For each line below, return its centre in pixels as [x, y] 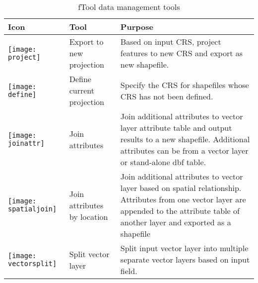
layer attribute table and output [176, 128]
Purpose [137, 27]
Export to [86, 42]
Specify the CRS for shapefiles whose [185, 85]
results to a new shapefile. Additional [185, 139]
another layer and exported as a [176, 222]
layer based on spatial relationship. [181, 188]
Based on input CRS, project [171, 42]
